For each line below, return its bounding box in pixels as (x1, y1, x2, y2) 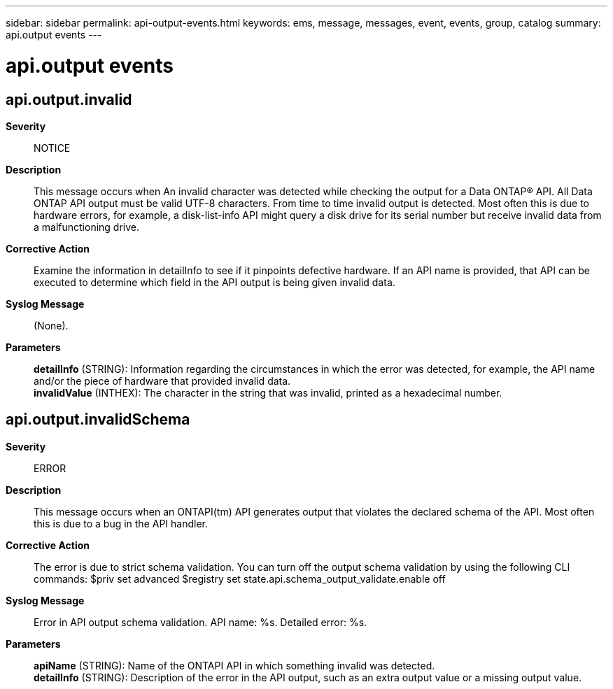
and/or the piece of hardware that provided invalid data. (34, 374, 291, 387)
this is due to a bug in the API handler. (34, 517, 209, 530)
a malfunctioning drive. (34, 220, 140, 233)
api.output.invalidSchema (6, 411, 190, 429)
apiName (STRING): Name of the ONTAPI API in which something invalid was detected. (34, 659, 435, 672)
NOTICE (34, 141, 71, 154)
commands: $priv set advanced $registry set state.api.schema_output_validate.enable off (34, 572, 446, 585)
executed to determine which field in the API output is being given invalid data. (34, 276, 395, 288)
